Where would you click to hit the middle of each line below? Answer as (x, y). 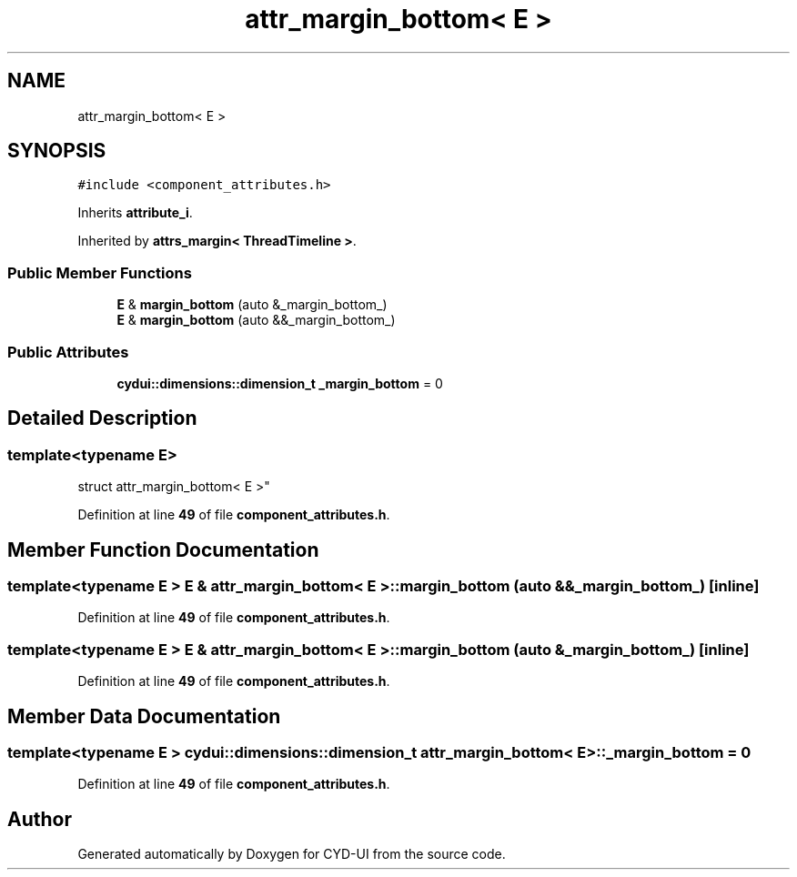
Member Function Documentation (163, 549)
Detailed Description (102, 418)
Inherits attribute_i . (135, 213)
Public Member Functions (100, 272)
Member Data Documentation (144, 716)
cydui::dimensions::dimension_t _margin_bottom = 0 (280, 383)
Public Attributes (68, 352)
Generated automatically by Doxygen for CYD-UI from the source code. (292, 854)
